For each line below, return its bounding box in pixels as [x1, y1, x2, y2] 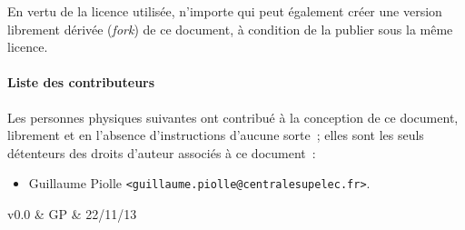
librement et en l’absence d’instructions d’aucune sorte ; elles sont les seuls [7, 125, 424, 145]
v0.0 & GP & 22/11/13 [7, 205, 137, 224]
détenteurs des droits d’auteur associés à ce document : [7, 143, 316, 162]
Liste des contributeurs [7, 73, 155, 92]
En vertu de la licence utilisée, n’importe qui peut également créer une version [7, 2, 442, 20]
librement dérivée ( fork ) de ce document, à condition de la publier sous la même [7, 19, 453, 38]
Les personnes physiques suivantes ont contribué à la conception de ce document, [7, 107, 459, 126]
